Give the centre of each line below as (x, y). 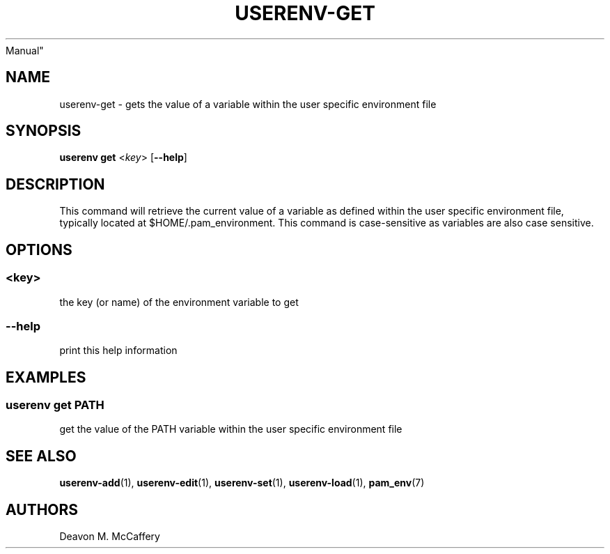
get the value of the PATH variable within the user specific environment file (231, 429)
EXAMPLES (46, 377)
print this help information (118, 351)
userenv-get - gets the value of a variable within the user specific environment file (248, 104)
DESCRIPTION (55, 184)
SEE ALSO (41, 456)
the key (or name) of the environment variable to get (179, 302)
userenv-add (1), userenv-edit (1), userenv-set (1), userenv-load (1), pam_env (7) (242, 483)
